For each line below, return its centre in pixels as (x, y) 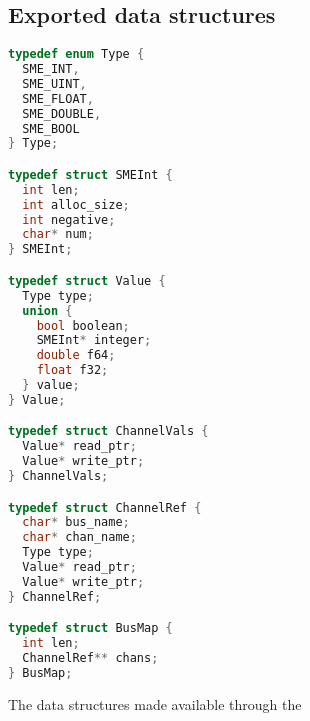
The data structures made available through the (155, 703)
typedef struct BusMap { (90, 628)
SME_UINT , (54, 83)
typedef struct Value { (87, 280)
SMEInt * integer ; (94, 340)
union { (47, 310)
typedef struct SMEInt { (90, 174)
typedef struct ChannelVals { (108, 431)
